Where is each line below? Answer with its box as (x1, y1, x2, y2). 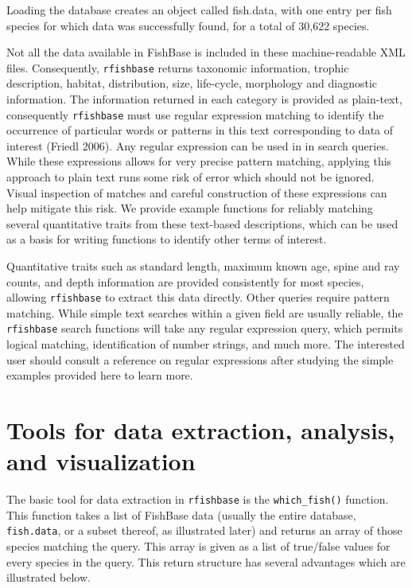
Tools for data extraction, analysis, (6, 414, 395, 446)
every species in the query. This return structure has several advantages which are (6, 553, 406, 570)
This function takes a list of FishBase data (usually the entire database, (6, 506, 356, 523)
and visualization (6, 445, 196, 477)
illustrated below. (6, 569, 91, 586)
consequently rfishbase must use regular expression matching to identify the (6, 106, 384, 123)
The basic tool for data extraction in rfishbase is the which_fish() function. (6, 491, 389, 508)
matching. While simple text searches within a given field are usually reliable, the (6, 304, 403, 321)
